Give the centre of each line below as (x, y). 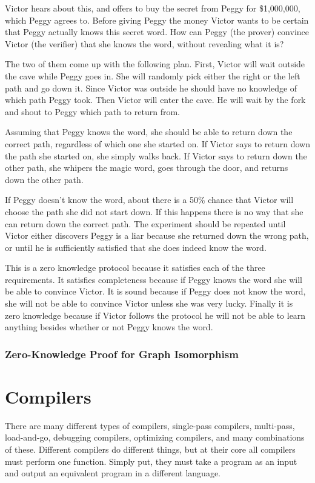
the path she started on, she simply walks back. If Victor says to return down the (156, 155)
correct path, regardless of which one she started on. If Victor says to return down (157, 143)
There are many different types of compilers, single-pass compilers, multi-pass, (150, 425)
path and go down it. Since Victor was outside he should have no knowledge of (151, 88)
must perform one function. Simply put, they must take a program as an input (151, 461)
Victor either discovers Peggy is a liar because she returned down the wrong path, (157, 235)
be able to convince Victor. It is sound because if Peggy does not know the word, (155, 291)
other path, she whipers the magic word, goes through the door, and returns (147, 168)
